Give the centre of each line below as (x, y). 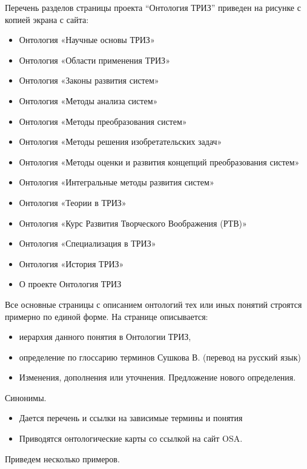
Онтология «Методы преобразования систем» (103, 121)
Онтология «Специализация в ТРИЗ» (87, 243)
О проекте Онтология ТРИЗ (70, 284)
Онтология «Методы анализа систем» (88, 100)
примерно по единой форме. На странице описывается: (107, 316)
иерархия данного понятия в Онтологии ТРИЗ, (105, 337)
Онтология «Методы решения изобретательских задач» (120, 141)
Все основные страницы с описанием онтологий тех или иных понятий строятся (153, 304)
